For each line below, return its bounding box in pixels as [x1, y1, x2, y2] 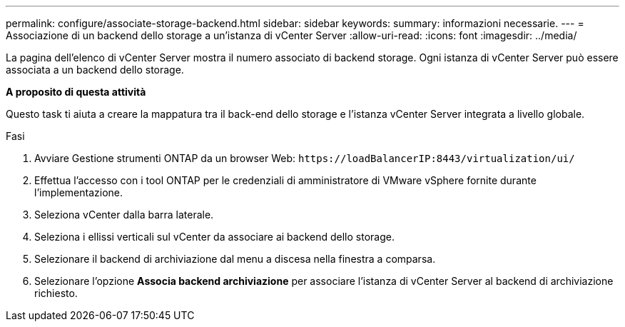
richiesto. [34, 287, 78, 299]
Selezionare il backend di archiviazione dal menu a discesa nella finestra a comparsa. [34, 253, 436, 265]
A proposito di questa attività [6, 86, 146, 98]
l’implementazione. [34, 186, 123, 198]
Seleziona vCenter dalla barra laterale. [34, 208, 214, 221]
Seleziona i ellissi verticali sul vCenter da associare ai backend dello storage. [34, 231, 395, 243]
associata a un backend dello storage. [6, 64, 184, 76]
